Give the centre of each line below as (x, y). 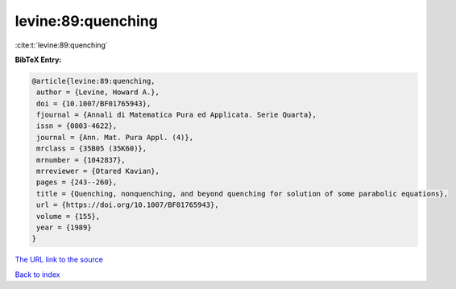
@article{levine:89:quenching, (94, 81)
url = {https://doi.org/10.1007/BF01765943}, (128, 205)
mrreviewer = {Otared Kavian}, (98, 171)
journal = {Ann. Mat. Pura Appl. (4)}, (115, 137)
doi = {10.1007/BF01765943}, (94, 103)
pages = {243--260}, (77, 182)
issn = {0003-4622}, (77, 126)
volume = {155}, (68, 216)
